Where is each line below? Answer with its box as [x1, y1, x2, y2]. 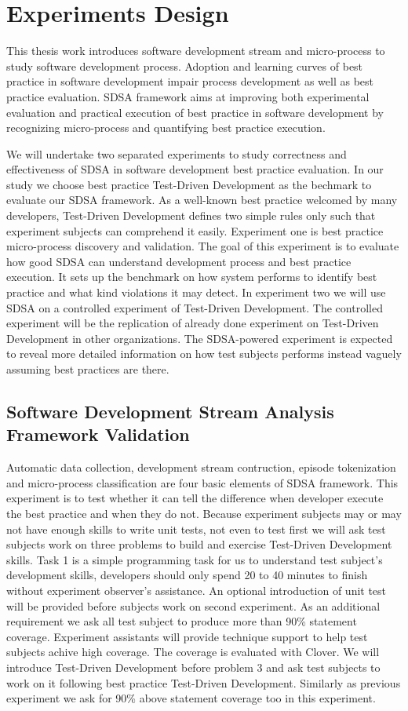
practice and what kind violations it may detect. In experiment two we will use [6, 284, 386, 301]
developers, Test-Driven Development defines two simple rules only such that [6, 207, 376, 224]
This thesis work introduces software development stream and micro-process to [6, 42, 385, 59]
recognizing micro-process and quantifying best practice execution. [6, 119, 326, 136]
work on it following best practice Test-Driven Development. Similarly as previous [6, 674, 401, 691]
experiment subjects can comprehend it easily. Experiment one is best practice [6, 222, 384, 239]
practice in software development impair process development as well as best [6, 73, 373, 89]
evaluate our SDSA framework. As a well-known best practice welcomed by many [6, 191, 398, 208]
